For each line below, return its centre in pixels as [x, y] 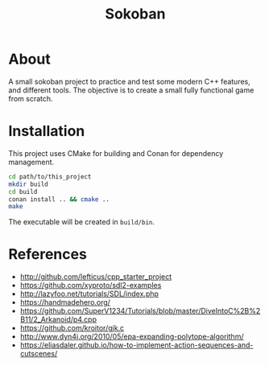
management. [31, 162]
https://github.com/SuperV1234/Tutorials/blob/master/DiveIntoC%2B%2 [140, 311]
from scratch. [31, 98]
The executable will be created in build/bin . [82, 222]
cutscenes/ [39, 354]
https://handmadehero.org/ [65, 302]
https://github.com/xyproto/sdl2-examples [91, 286]
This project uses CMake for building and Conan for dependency [116, 153]
